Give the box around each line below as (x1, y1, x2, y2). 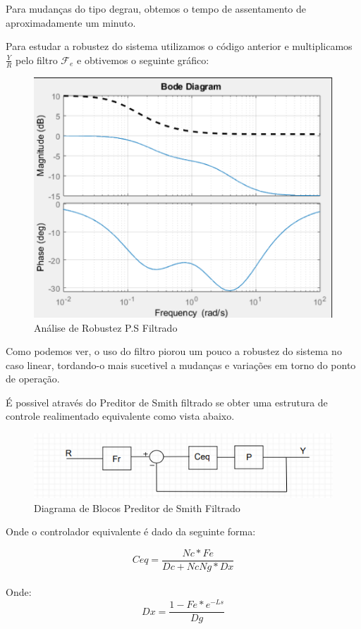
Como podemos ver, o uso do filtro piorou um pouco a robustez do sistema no (6, 344, 342, 359)
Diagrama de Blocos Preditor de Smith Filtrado (34, 500, 240, 515)
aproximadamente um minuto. (6, 15, 136, 30)
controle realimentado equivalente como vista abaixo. (6, 409, 235, 423)
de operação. (6, 371, 60, 386)
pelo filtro (16, 52, 58, 67)
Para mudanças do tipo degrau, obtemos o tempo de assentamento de (6, 1, 306, 15)
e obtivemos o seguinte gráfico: (77, 52, 209, 67)
